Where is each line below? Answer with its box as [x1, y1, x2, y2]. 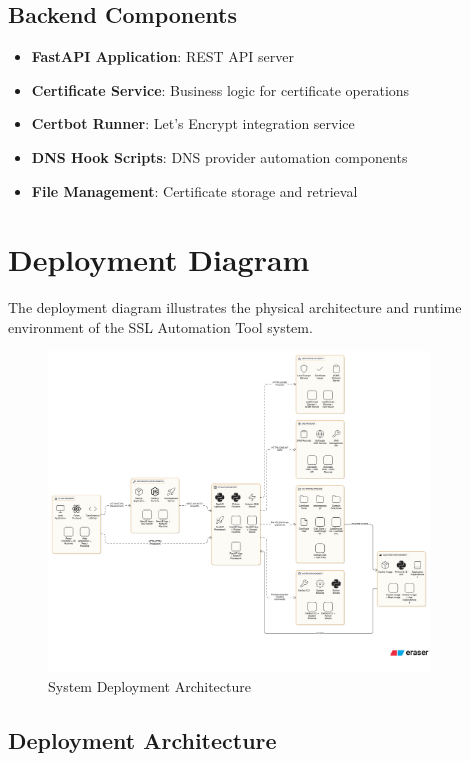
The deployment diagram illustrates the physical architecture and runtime [8, 297, 462, 318]
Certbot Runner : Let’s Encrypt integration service [31, 113, 355, 134]
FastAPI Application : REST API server [31, 46, 294, 67]
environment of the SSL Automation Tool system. [8, 316, 313, 337]
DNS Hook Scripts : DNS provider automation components [31, 146, 408, 167]
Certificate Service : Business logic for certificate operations [31, 79, 410, 100]
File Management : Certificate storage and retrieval [31, 180, 358, 201]
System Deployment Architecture [48, 675, 251, 696]
